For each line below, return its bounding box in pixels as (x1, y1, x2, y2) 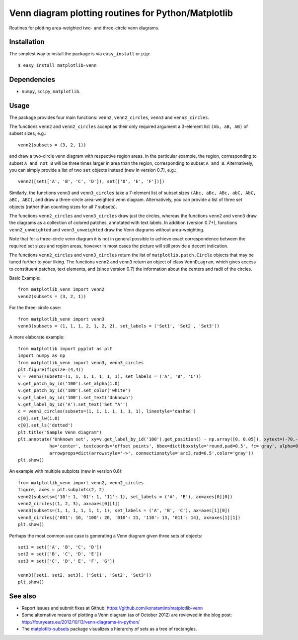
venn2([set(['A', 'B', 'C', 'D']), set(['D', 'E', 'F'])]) (18, 179, 165, 184)
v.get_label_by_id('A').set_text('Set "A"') (18, 401, 129, 407)
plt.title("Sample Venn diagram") (18, 429, 102, 435)
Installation (9, 38, 45, 46)
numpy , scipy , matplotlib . (21, 88, 80, 94)
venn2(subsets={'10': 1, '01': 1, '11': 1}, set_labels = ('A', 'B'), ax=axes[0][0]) (18, 494, 233, 500)
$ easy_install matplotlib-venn (18, 62, 97, 68)
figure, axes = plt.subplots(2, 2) (18, 487, 105, 493)
